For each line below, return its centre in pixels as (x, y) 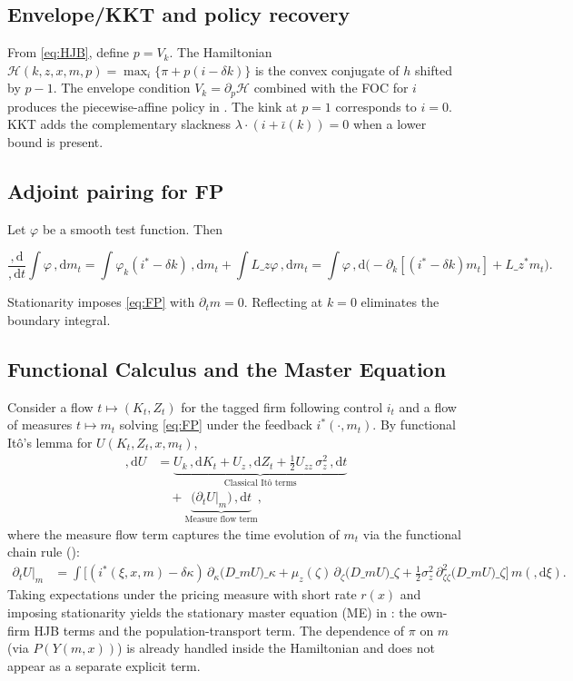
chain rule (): (44, 552)
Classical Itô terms (260, 483)
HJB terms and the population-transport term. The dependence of (219, 630)
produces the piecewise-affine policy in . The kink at (153, 106)
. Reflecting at (283, 302)
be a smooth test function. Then (132, 228)
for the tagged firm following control (282, 406)
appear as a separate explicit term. (104, 665)
